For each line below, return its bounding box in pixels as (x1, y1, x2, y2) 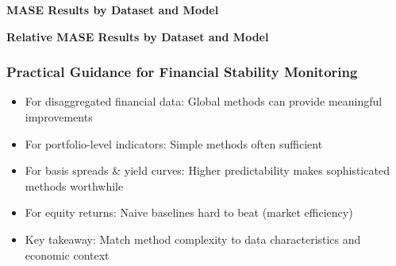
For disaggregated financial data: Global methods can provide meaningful (25, 93, 383, 110)
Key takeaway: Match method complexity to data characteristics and (25, 230, 361, 247)
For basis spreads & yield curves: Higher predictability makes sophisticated (25, 162, 390, 179)
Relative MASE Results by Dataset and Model (6, 28, 269, 44)
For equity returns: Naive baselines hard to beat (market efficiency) (25, 204, 353, 221)
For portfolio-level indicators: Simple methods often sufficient (25, 135, 323, 152)
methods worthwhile (25, 177, 124, 194)
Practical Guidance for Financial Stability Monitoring (6, 62, 358, 82)
